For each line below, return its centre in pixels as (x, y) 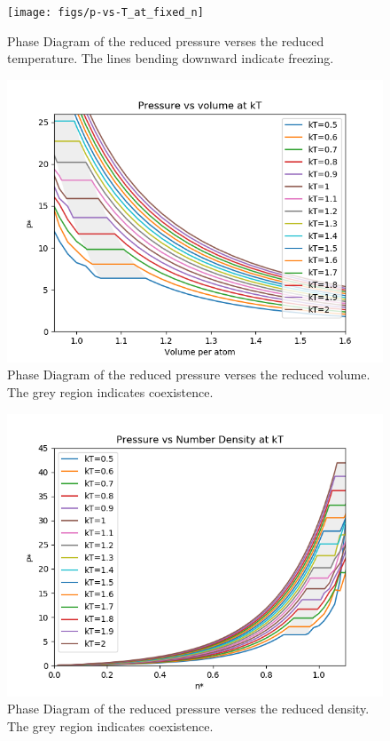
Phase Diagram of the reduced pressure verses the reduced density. (188, 709)
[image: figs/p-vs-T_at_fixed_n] (105, 12)
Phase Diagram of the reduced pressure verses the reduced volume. (189, 374)
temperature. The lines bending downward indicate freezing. (171, 58)
